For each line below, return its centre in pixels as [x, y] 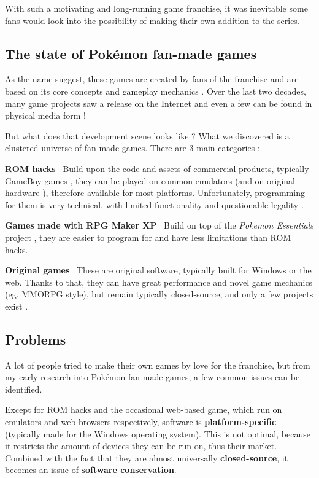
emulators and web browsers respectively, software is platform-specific [141, 422]
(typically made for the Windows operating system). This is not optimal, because [158, 433]
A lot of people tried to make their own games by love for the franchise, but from [158, 365]
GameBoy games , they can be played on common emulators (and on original [150, 180]
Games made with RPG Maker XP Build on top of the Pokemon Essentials [159, 225]
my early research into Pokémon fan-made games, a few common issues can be [152, 377]
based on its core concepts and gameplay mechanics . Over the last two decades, [156, 91]
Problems [36, 339]
